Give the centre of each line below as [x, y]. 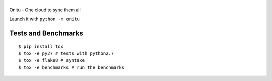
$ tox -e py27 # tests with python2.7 [66, 53]
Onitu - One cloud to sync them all [45, 10]
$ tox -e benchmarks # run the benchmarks [72, 67]
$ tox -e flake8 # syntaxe [52, 61]
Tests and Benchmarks [46, 33]
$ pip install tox [41, 46]
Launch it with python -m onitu [45, 19]
